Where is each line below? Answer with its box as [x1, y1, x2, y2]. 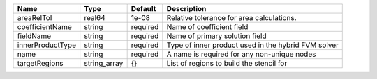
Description [166, 4, 207, 13]
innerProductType [17, 40, 77, 50]
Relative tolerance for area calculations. [166, 13, 297, 22]
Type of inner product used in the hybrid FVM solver [166, 40, 339, 50]
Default [131, 4, 156, 13]
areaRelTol [17, 13, 52, 22]
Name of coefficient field [166, 22, 249, 31]
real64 [84, 13, 106, 22]
